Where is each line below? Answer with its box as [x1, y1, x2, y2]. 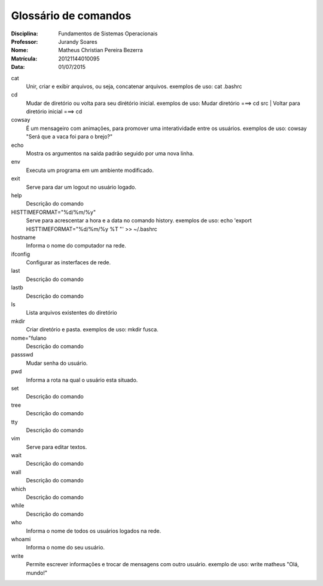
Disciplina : [11, 30, 38, 37]
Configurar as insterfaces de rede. [26, 259, 111, 266]
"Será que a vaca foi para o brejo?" [26, 133, 113, 140]
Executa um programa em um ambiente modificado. [26, 167, 154, 174]
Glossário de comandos [11, 9, 132, 22]
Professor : [11, 38, 38, 45]
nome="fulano [11, 334, 47, 342]
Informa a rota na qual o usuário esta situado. [26, 376, 138, 383]
